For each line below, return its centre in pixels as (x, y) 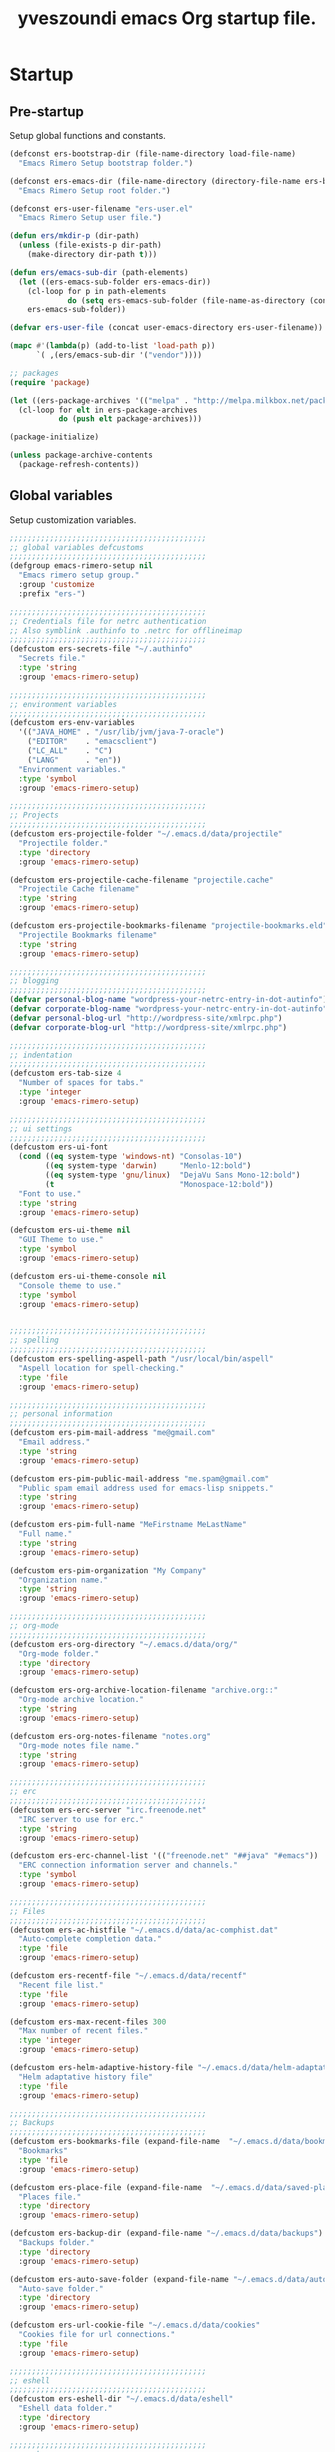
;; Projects (34, 815)
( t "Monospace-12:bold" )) (159, 1184)
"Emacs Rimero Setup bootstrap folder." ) (106, 163)
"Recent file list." (61, 1985)
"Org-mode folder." (59, 1653)
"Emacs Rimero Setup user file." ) (90, 218)
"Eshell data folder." (65, 2408)
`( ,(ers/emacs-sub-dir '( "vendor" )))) (118, 355)
